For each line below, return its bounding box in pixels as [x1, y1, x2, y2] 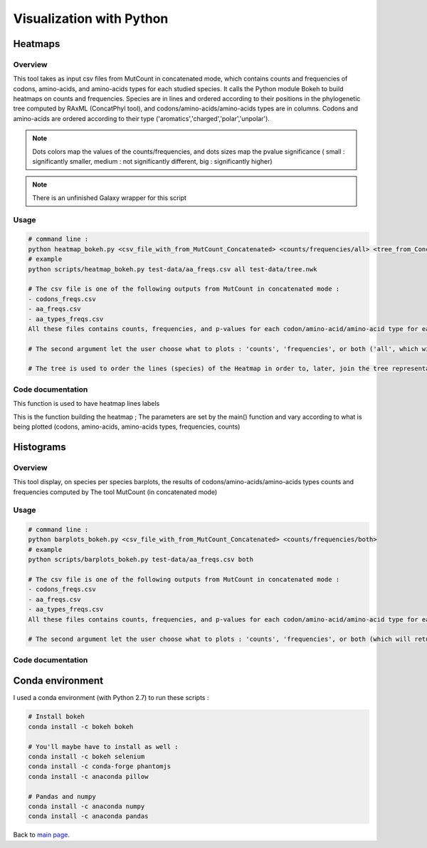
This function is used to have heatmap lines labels [13, 399, 160, 408]
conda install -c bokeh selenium [28, 752, 145, 760]
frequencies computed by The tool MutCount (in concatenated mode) [13, 488, 218, 496]
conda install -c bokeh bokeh [28, 723, 134, 731]
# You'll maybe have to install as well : [28, 743, 179, 750]
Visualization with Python [13, 11, 169, 26]
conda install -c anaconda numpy [28, 802, 145, 810]
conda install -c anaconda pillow [28, 773, 149, 780]
